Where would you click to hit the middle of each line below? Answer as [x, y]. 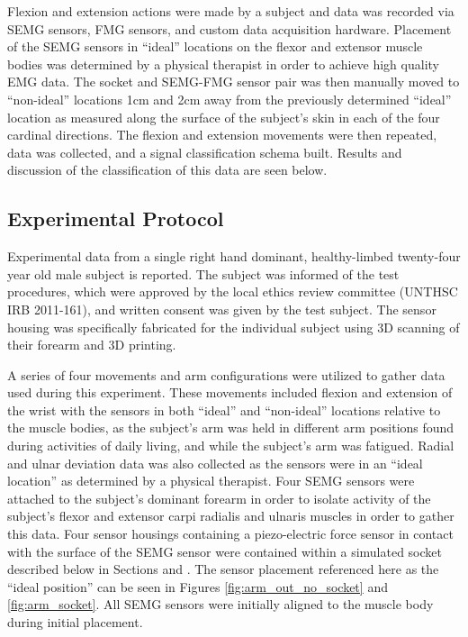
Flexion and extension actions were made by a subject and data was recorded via [231, 11]
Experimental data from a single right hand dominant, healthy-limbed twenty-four [234, 256]
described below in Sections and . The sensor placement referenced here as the [223, 569]
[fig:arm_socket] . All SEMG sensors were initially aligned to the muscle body [220, 604]
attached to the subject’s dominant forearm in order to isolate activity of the [219, 498]
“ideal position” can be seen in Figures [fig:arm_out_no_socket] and [198, 586]
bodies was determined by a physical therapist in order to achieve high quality [223, 64]
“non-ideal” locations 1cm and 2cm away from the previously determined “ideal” [229, 99]
